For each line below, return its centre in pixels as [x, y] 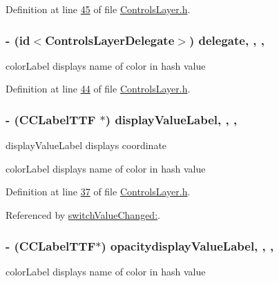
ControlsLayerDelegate [110, 40]
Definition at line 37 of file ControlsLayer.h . [98, 192]
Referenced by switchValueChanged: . [83, 215]
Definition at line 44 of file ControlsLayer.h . [98, 89]
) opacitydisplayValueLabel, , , [187, 245]
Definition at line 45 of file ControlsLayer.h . [98, 9]
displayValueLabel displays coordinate [86, 145]
